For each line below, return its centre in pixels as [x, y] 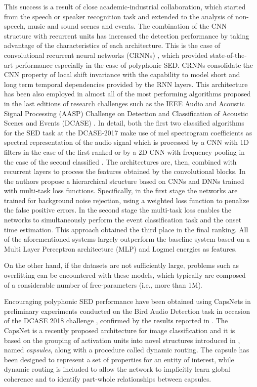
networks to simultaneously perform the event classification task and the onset [123, 220]
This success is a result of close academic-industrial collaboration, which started [125, 6]
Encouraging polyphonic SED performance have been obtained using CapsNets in [128, 301]
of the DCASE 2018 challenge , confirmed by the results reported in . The [116, 321]
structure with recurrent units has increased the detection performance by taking [127, 35]
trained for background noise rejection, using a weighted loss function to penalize [127, 200]
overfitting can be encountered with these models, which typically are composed [125, 275]
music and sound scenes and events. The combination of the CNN [127, 26]
